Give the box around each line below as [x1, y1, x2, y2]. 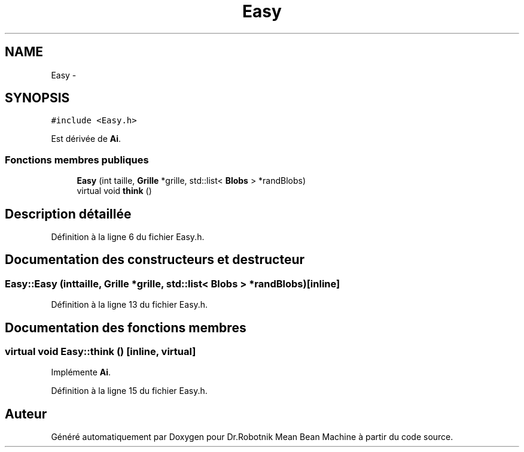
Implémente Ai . [51, 367, 111, 378]
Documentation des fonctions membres [5, 320, 246, 335]
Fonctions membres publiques [5, 153, 149, 166]
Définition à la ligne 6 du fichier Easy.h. [51, 232, 205, 242]
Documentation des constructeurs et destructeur [5, 252, 305, 268]
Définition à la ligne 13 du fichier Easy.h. [51, 299, 208, 310]
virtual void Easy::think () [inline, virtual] [5, 345, 196, 358]
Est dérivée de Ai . [51, 134, 121, 144]
